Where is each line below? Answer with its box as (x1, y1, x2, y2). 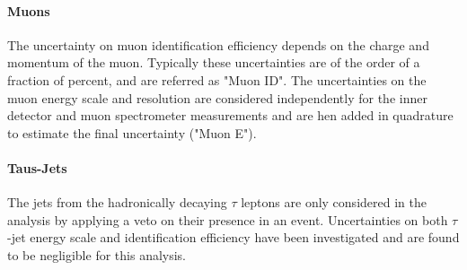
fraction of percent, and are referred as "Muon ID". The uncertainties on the (7, 70, 427, 89)
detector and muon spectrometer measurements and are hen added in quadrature (7, 106, 454, 125)
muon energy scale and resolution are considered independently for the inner (7, 88, 427, 107)
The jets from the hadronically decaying (7, 193, 227, 212)
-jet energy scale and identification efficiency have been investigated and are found (7, 228, 460, 247)
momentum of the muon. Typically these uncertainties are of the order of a (7, 53, 420, 72)
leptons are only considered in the (241, 193, 427, 212)
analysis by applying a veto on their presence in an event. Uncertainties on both (7, 210, 448, 229)
